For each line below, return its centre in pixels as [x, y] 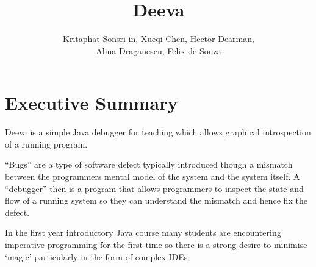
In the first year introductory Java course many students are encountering [143, 233]
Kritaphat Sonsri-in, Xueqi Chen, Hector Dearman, [159, 39]
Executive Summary [92, 103]
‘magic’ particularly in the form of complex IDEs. [98, 256]
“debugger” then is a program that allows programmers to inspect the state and [154, 188]
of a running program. [46, 144]
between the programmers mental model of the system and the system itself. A [153, 176]
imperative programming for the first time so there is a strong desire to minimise [156, 244]
